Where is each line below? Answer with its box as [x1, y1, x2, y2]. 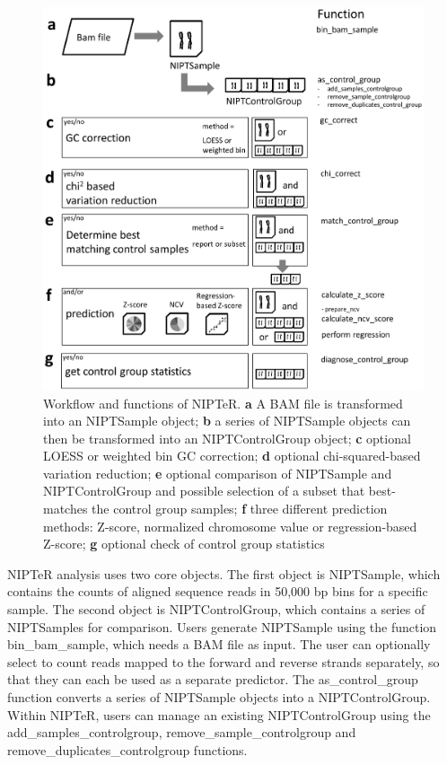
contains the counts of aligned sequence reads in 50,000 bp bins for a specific [7, 582, 428, 601]
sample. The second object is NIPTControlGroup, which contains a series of [7, 600, 425, 619]
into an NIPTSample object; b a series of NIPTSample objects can [43, 411, 411, 430]
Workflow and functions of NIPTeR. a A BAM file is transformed [43, 393, 403, 412]
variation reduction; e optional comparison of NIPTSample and [43, 463, 392, 482]
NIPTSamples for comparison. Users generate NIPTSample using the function [7, 617, 437, 636]
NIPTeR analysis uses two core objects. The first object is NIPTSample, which [7, 564, 441, 583]
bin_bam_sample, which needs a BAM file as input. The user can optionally [7, 635, 431, 654]
